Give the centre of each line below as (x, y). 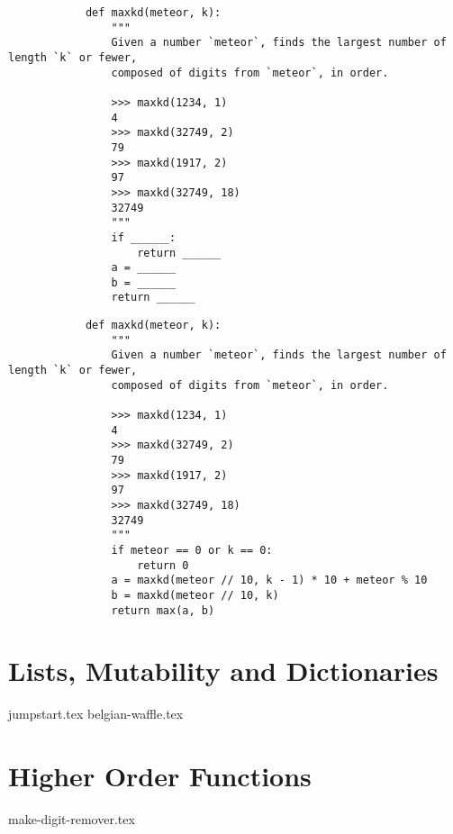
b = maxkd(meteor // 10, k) (195, 595)
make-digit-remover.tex (72, 819)
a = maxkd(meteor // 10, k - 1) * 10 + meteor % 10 (269, 580)
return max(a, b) (163, 610)
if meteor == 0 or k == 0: (192, 550)
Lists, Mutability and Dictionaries (223, 671)
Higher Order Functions (160, 776)
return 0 (163, 565)
